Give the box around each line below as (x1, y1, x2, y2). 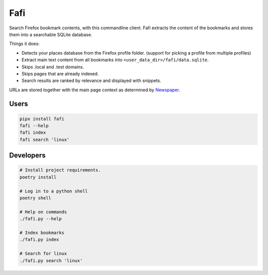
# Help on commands (19, 209, 67, 214)
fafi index (19, 130, 46, 136)
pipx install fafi (19, 116, 65, 122)
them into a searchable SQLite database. (9, 31, 92, 37)
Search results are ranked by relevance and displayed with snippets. (21, 77, 161, 84)
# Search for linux (19, 251, 67, 257)
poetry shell (19, 195, 52, 201)
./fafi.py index (19, 237, 60, 243)
